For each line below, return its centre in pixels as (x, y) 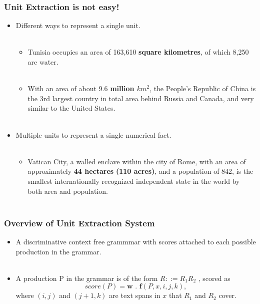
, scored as (214, 278)
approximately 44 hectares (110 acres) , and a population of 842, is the (140, 171)
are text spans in (135, 295)
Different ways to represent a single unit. (78, 25)
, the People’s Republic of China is (203, 88)
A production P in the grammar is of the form (87, 278)
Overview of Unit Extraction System (79, 223)
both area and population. (68, 191)
